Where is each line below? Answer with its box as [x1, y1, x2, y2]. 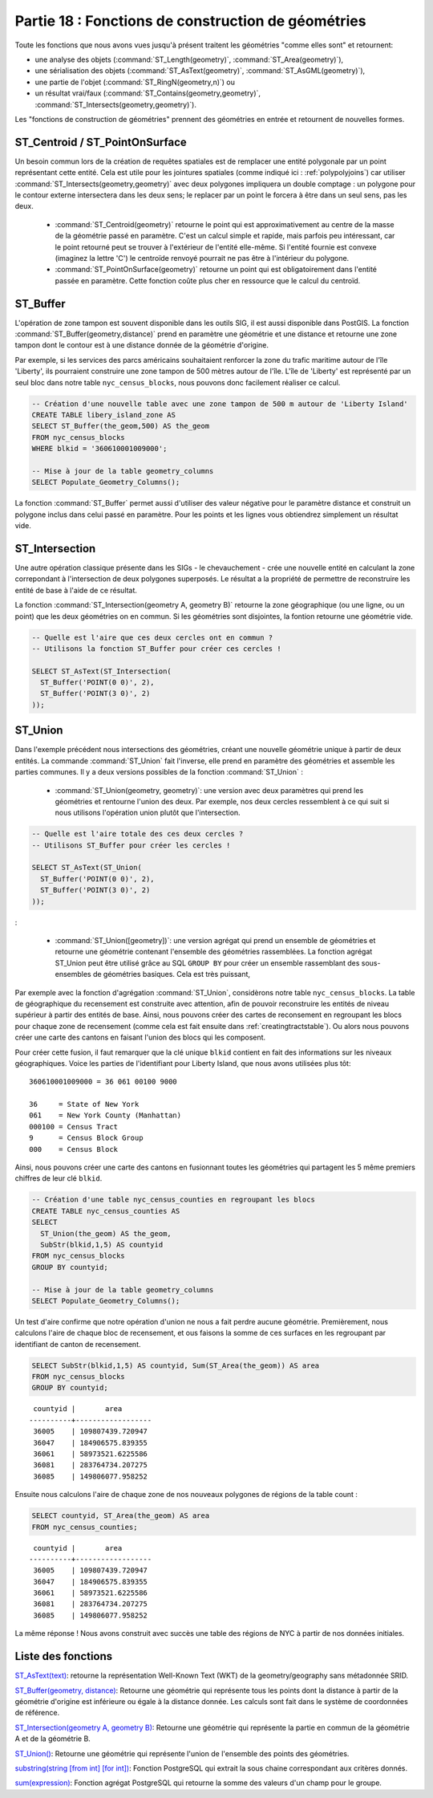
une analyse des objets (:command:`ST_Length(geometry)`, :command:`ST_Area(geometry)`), [34, 55, 344, 64]
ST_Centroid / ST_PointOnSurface [14, 135, 188, 148]
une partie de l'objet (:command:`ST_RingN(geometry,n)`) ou [34, 77, 236, 87]
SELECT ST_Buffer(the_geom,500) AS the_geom [31, 421, 210, 431]
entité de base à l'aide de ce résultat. [14, 585, 138, 595]
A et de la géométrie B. [14, 1734, 91, 1743]
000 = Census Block [29, 1145, 119, 1153]
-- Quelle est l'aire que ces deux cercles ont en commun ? [31, 633, 273, 642]
